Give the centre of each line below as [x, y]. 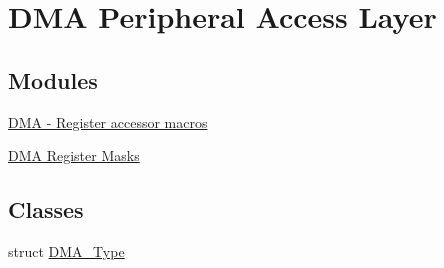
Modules [53, 79]
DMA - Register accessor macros [108, 121]
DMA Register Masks [74, 155]
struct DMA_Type [66, 250]
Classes [46, 209]
